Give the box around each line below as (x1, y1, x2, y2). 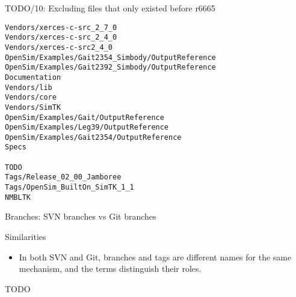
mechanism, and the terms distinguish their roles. (19, 262, 202, 275)
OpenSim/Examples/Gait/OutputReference (5, 113, 164, 122)
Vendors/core (5, 93, 57, 102)
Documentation (5, 73, 61, 82)
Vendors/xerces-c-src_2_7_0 (5, 23, 117, 32)
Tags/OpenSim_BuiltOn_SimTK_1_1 (5, 183, 134, 192)
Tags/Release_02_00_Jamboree (5, 173, 122, 182)
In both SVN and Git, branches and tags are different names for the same (19, 250, 292, 263)
